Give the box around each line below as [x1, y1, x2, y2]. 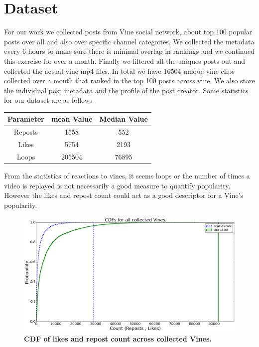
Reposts [13, 127, 38, 137]
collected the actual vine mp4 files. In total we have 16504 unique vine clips [4, 65, 235, 76]
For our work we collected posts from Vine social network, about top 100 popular [4, 26, 253, 37]
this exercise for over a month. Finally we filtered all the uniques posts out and [4, 55, 246, 66]
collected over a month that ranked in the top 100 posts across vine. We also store [4, 75, 255, 86]
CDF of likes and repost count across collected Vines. [24, 334, 212, 344]
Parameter [7, 114, 44, 124]
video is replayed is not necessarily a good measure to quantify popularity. [4, 180, 231, 190]
